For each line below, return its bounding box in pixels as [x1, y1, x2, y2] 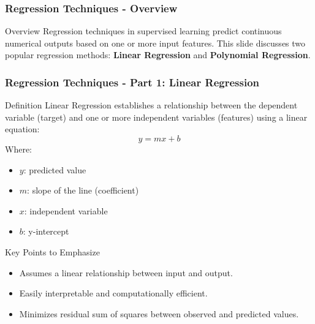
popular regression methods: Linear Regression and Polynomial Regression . [5, 48, 311, 61]
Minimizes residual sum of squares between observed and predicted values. [19, 307, 299, 320]
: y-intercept [23, 225, 69, 238]
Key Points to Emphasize [5, 245, 100, 258]
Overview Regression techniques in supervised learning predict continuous [5, 24, 282, 37]
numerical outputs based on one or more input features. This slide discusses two [5, 36, 306, 49]
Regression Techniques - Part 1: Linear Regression [5, 74, 259, 89]
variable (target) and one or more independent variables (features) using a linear [5, 110, 308, 123]
